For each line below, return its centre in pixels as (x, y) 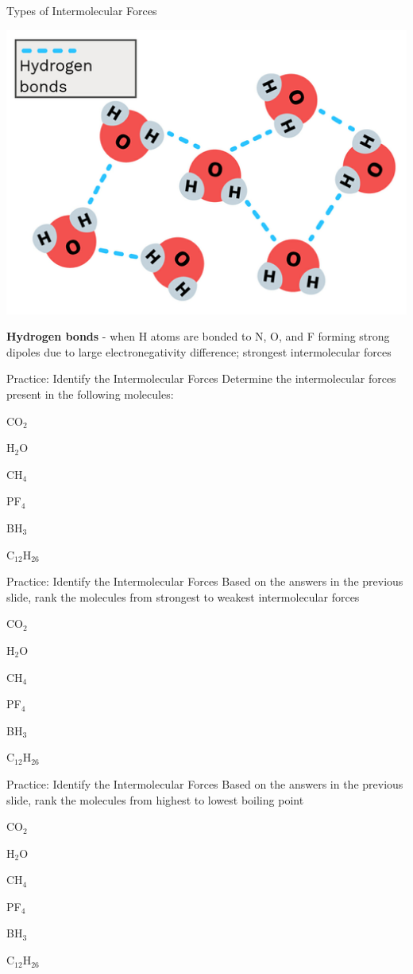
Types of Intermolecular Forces (82, 10)
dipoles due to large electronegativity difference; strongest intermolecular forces (199, 351)
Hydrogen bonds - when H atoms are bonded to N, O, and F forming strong (198, 336)
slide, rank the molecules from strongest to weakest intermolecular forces (183, 596)
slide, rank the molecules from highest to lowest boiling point (155, 799)
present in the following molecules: (90, 394)
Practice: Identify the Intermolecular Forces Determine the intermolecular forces (201, 378)
